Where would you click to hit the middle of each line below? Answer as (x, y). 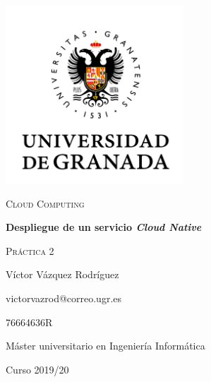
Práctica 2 (30, 250)
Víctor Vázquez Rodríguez (62, 274)
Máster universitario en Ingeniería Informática (105, 346)
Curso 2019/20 (37, 369)
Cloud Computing (45, 203)
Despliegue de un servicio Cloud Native (104, 227)
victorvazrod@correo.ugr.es (64, 298)
